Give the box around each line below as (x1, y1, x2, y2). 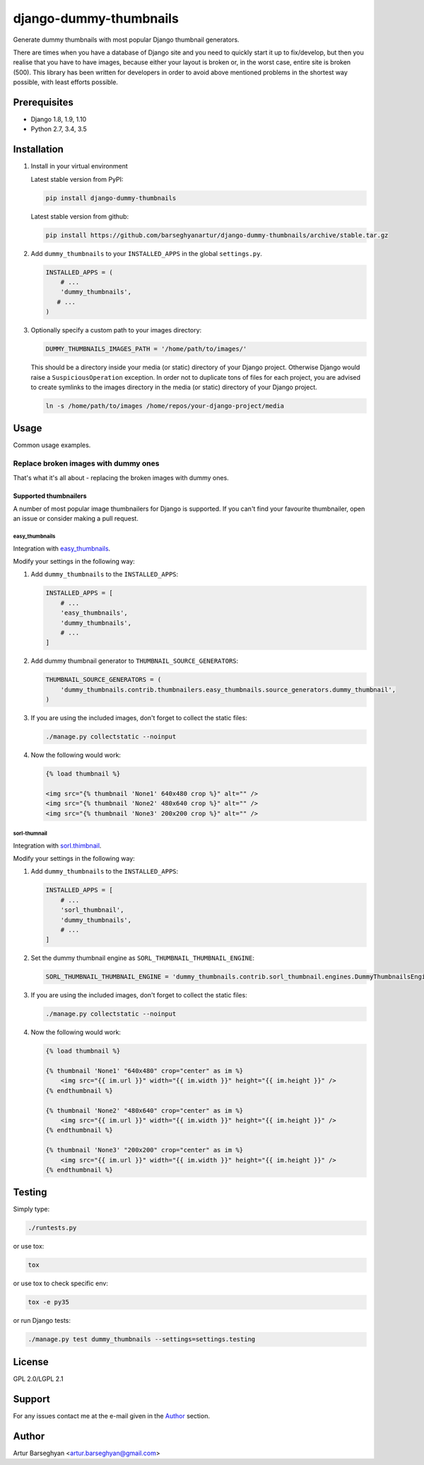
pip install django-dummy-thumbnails (45, 194, 177, 202)
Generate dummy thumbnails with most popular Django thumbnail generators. (13, 35, 240, 44)
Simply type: (13, 1205, 49, 1213)
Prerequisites (13, 96, 73, 108)
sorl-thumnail (13, 830, 47, 838)
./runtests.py (28, 1224, 77, 1232)
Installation (13, 144, 64, 156)
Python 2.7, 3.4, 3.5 (30, 125, 88, 134)
